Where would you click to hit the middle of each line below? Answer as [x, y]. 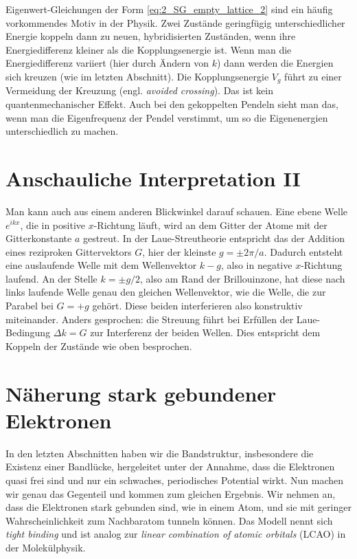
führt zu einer [313, 76]
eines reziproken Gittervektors [69, 251]
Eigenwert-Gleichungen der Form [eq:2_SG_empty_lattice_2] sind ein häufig [169, 9]
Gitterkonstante [39, 238]
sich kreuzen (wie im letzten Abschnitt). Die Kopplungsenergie [137, 76]
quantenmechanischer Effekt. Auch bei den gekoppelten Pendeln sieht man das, [172, 104]
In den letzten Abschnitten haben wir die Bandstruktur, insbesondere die [160, 453]
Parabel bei [30, 306]
